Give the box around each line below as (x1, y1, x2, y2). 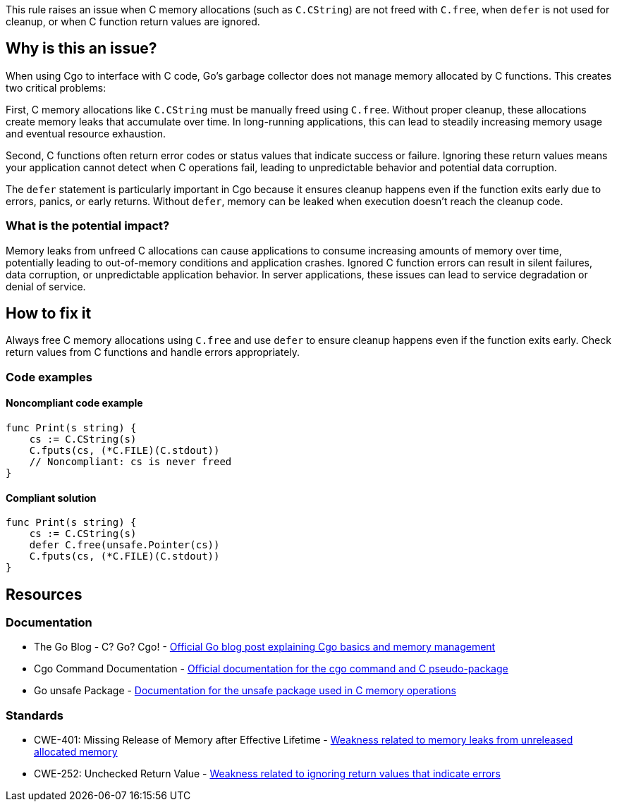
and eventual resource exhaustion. (6, 127, 166, 140)
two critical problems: (6, 81, 106, 94)
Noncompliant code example (6, 397, 143, 409)
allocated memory (34, 746, 118, 758)
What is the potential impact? (6, 218, 170, 233)
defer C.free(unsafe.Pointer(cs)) (29, 539, 220, 551)
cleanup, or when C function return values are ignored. (6, 16, 260, 27)
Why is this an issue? (6, 39, 157, 58)
